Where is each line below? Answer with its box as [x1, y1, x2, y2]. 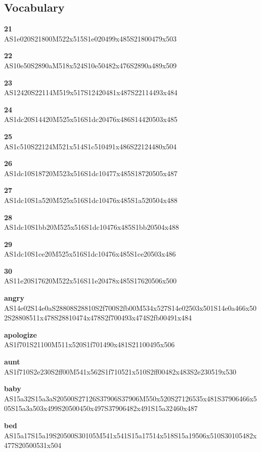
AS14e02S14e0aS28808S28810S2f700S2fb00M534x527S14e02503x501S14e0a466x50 [4, 302, 256, 313]
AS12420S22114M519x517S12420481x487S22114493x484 [4, 87, 178, 98]
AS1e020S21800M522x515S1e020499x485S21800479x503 [4, 33, 177, 44]
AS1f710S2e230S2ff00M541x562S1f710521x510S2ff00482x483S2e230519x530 [4, 366, 236, 377]
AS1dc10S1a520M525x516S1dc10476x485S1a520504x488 [4, 194, 178, 205]
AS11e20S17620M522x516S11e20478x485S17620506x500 [4, 275, 177, 286]
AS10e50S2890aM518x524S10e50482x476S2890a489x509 [4, 60, 177, 70]
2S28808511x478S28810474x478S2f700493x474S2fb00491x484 [4, 312, 192, 323]
